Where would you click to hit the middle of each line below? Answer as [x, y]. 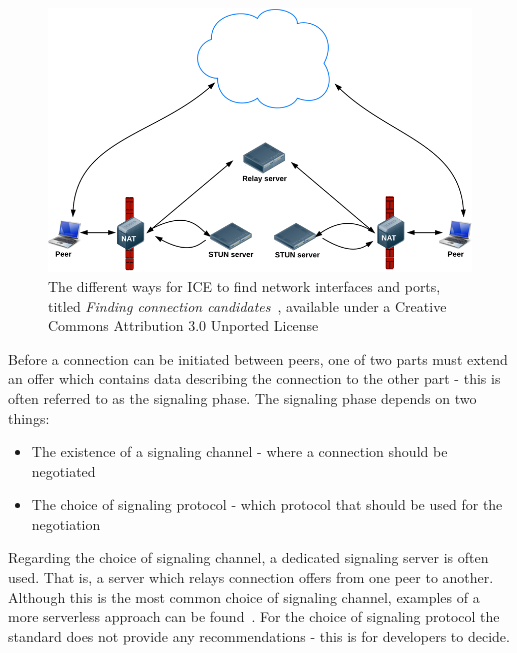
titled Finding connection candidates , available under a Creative [247, 305]
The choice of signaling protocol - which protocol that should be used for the [267, 504]
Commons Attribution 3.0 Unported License [183, 325]
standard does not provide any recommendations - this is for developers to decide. [259, 635]
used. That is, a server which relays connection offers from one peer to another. [251, 577]
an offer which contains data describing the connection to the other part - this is [254, 378]
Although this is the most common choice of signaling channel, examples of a [244, 596]
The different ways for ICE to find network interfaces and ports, [244, 285]
